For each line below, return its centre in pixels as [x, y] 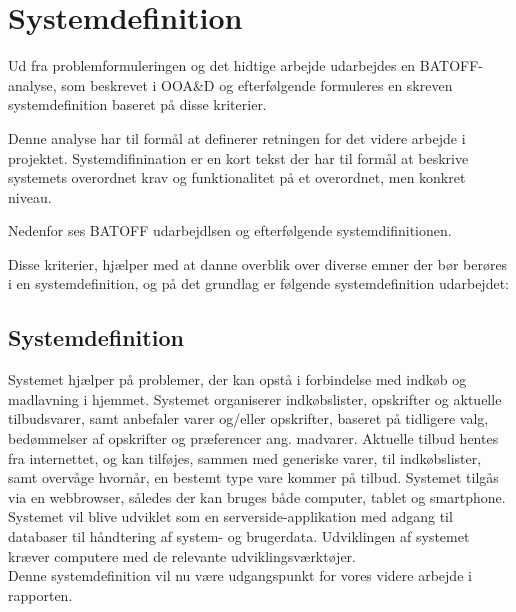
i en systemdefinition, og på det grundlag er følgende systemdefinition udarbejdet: [258, 283]
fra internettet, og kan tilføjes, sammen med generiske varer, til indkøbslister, [245, 457]
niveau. [30, 196]
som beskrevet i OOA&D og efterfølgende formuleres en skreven [257, 84]
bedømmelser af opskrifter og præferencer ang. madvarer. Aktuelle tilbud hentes [253, 438]
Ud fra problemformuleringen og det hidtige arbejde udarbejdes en [212, 65]
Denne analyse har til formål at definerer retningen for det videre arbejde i [237, 137]
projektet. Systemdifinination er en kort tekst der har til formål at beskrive [238, 157]
